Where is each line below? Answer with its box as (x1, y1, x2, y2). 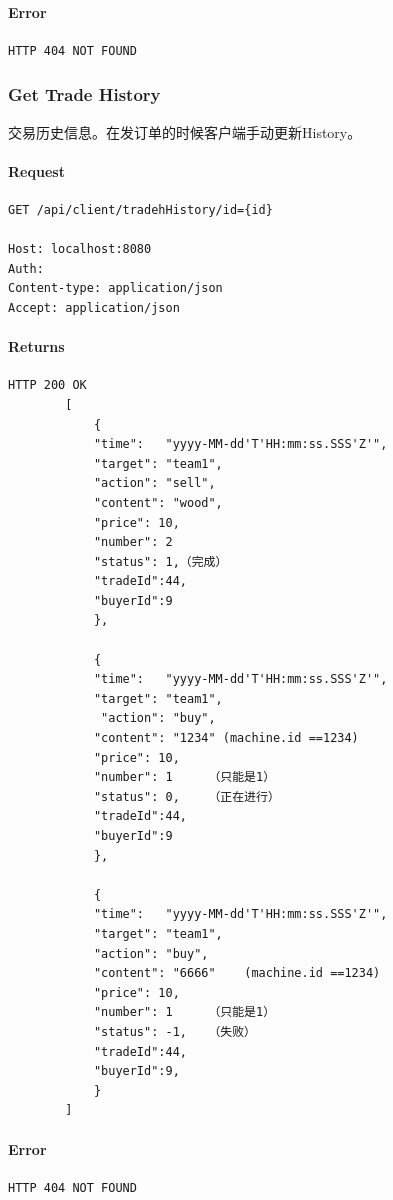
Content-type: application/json (8, 281, 223, 296)
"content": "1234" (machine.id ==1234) (93, 731, 359, 746)
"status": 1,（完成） (93, 554, 228, 569)
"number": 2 (93, 535, 173, 550)
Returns (8, 336, 65, 357)
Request (8, 160, 65, 181)
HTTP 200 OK (8, 378, 87, 393)
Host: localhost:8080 (8, 242, 152, 257)
